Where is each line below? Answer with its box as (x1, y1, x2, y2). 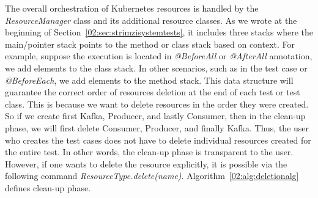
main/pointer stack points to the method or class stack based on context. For (5, 37, 295, 50)
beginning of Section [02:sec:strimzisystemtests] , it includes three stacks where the (5, 26, 313, 38)
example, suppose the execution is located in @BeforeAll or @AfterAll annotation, (5, 50, 312, 62)
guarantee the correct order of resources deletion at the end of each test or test (5, 86, 300, 98)
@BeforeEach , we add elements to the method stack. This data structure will (5, 73, 294, 86)
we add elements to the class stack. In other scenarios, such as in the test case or (5, 61, 308, 74)
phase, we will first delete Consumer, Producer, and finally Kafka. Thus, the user (5, 121, 309, 134)
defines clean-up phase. (5, 181, 91, 194)
